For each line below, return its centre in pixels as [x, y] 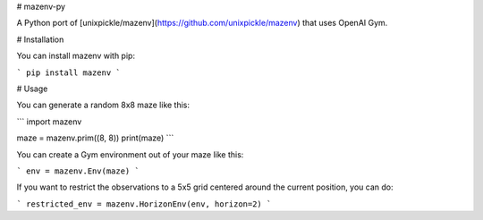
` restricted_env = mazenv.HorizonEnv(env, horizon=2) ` [144, 204]
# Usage [32, 89]
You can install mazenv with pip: [76, 56]
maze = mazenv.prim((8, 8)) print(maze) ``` [95, 138]
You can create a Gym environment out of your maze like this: [130, 154]
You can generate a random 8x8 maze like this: [103, 105]
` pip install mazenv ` [68, 72]
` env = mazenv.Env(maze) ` [78, 171]
